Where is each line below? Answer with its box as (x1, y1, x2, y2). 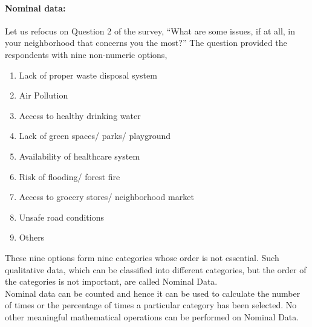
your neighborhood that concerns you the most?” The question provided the (5, 36, 287, 49)
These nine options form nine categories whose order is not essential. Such (5, 251, 279, 264)
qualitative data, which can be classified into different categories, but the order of (5, 263, 307, 276)
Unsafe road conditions (19, 210, 105, 223)
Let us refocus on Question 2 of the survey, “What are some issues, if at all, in (5, 24, 296, 37)
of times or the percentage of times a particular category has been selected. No (5, 299, 297, 311)
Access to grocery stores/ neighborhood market (19, 190, 194, 203)
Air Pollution (19, 89, 68, 102)
